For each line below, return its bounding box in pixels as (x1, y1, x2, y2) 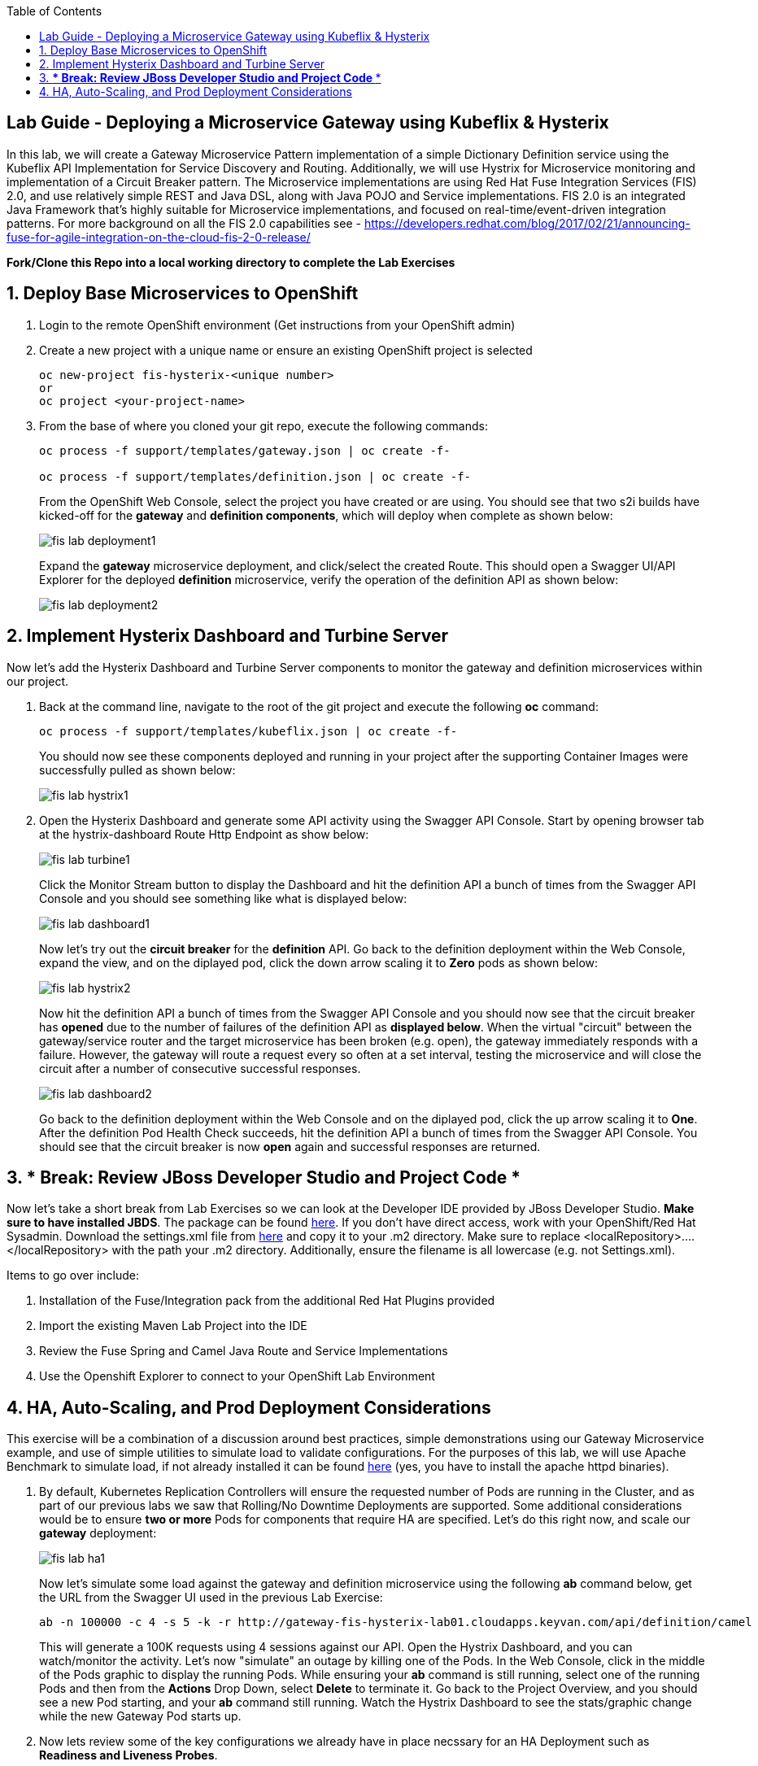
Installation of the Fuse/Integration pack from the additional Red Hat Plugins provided (39, 1293, 495, 1308)
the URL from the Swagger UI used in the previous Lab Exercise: (39, 1590, 383, 1605)
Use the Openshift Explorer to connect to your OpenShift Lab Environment (39, 1369, 435, 1384)
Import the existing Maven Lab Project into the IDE (39, 1319, 307, 1333)
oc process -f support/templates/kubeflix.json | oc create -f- (39, 724, 458, 738)
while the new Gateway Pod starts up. (39, 1709, 242, 1724)
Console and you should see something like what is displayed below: (39, 891, 407, 905)
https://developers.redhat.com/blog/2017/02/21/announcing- (364, 216, 690, 230)
